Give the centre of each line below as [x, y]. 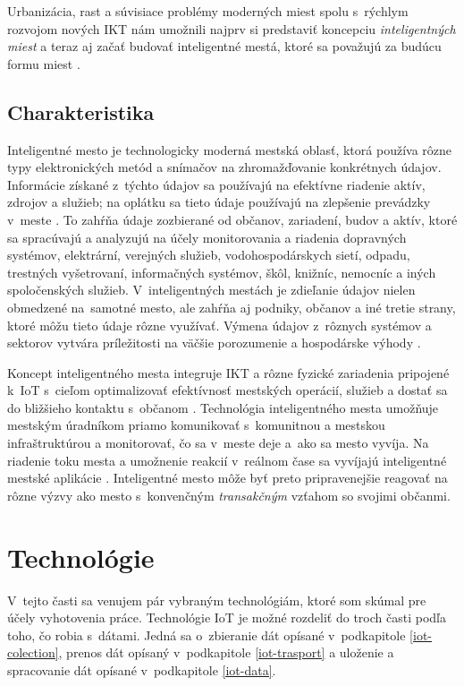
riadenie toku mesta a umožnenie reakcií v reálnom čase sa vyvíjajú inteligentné [227, 460]
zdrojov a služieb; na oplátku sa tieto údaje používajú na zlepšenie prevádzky [219, 202]
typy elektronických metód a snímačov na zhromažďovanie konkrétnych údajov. [224, 167]
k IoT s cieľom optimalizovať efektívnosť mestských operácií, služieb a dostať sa [228, 390]
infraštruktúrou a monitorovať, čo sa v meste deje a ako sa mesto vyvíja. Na [218, 443]
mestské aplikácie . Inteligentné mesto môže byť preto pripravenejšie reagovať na [228, 478]
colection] [33, 652]
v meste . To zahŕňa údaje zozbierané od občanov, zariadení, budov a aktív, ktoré [232, 219]
